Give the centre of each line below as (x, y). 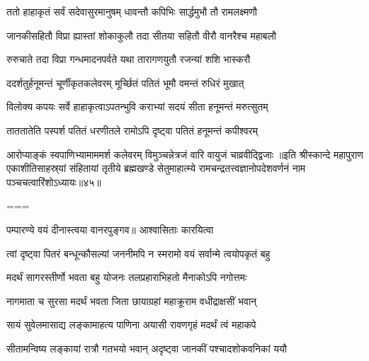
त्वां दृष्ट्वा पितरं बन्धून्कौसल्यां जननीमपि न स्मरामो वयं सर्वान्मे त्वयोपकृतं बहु (138, 253)
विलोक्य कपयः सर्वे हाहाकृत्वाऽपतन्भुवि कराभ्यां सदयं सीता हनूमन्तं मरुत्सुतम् (137, 107)
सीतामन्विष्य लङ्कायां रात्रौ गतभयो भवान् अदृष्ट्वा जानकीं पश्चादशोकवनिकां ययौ (147, 348)
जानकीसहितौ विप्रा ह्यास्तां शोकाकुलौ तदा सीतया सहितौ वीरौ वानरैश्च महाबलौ (141, 35)
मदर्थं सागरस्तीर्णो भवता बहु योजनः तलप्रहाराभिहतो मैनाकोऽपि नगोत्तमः (127, 277)
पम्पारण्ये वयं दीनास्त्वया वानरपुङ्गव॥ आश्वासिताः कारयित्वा (110, 229)
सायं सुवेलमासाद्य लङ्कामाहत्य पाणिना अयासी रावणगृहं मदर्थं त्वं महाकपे (131, 325)
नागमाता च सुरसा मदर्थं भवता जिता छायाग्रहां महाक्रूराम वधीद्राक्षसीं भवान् (132, 300)
